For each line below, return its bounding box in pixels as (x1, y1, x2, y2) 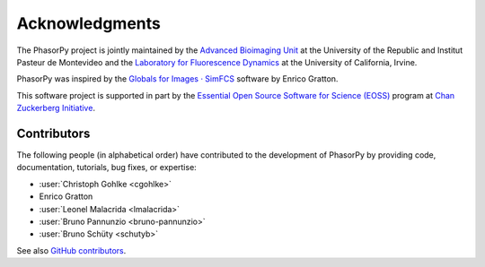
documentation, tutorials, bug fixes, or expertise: (16, 162, 197, 173)
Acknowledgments (16, 13, 162, 33)
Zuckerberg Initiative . (16, 103, 96, 114)
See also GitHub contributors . (16, 245, 127, 255)
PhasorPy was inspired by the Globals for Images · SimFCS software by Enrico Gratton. (16, 73, 339, 84)
